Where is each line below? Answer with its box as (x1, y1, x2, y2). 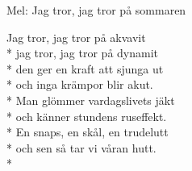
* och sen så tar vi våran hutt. (6, 139, 157, 156)
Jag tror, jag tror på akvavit (6, 28, 146, 45)
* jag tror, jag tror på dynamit (6, 44, 159, 61)
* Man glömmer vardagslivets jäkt (6, 91, 175, 108)
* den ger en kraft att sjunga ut (6, 60, 164, 77)
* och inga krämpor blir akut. (6, 76, 153, 93)
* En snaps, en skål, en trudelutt (6, 123, 169, 140)
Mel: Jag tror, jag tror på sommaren (6, 2, 186, 18)
